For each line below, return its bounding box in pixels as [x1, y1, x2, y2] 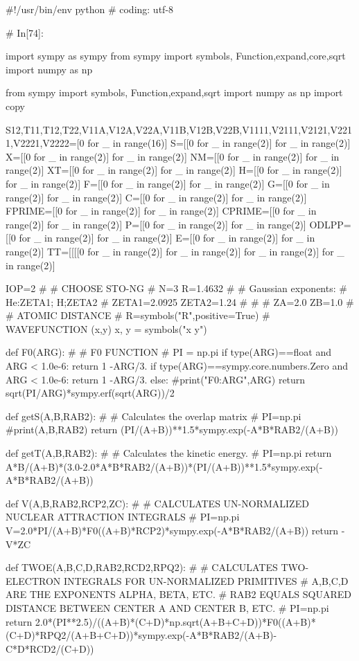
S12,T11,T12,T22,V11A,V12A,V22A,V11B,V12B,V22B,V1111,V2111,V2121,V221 [6, 122, 352, 136]
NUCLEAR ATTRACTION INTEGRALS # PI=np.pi [6, 509, 240, 524]
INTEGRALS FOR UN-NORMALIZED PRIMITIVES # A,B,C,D [63, 573, 349, 588]
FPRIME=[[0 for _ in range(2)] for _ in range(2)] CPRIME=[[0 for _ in [6, 203, 317, 218]
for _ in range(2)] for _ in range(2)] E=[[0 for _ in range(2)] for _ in [19, 230, 315, 245]
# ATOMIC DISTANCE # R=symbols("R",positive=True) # [6, 308, 270, 323]
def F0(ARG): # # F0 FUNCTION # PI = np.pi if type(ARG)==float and [6, 345, 331, 359]
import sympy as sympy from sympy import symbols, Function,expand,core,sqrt [6, 48, 346, 63]
